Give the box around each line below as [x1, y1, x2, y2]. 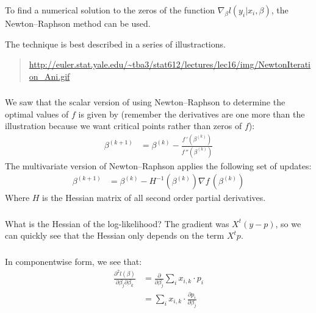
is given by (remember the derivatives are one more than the [78, 107, 305, 120]
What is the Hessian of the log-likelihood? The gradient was [5, 217, 229, 230]
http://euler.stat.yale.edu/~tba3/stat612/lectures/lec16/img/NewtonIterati [29, 58, 311, 71]
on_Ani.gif [29, 69, 70, 82]
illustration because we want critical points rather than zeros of [5, 119, 242, 132]
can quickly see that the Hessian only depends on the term [5, 229, 224, 242]
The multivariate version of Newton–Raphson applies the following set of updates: [5, 159, 312, 172]
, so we [275, 217, 301, 230]
